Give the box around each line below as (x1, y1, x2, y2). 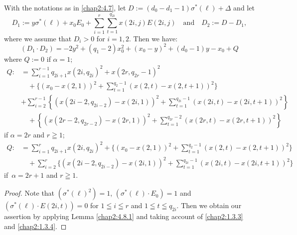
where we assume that (4, 33, 72, 43)
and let (233, 2, 255, 12)
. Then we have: (129, 33, 178, 43)
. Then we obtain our (176, 200, 242, 211)
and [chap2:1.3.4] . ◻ (4, 221, 67, 231)
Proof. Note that (4, 188, 55, 198)
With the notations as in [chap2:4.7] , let (4, 2, 126, 12)
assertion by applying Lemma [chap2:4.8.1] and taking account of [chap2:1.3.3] (4, 211, 243, 222)
